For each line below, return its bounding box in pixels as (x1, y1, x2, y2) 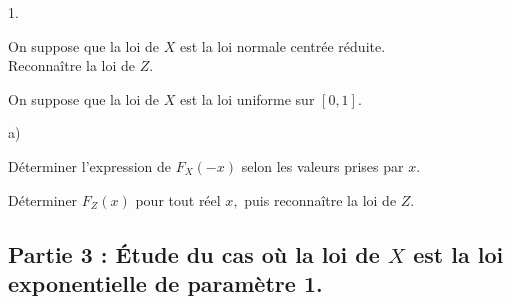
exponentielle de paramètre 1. (8, 267, 323, 298)
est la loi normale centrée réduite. (179, 35, 386, 56)
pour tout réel (135, 189, 221, 210)
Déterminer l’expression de (8, 155, 172, 176)
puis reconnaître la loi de (244, 189, 397, 210)
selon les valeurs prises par (241, 155, 404, 176)
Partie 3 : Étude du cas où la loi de (8, 238, 380, 269)
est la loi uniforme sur (179, 88, 315, 109)
